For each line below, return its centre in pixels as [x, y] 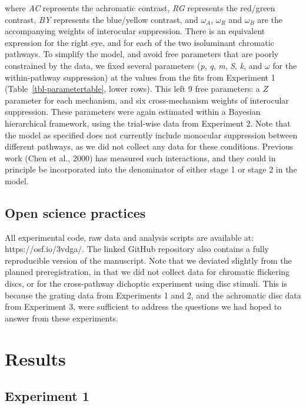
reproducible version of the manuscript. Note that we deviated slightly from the [148, 260]
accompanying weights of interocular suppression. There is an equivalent [135, 31]
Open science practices [75, 212]
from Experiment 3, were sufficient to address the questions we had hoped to [143, 306]
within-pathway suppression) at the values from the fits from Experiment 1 [140, 77]
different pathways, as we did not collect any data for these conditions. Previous [149, 146]
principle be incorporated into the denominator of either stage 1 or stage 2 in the [151, 169]
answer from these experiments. [61, 318]
